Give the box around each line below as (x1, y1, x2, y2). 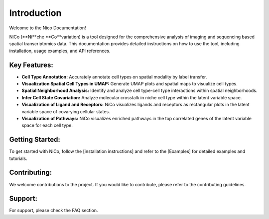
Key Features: (9, 61, 53, 69)
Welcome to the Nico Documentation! (9, 25, 87, 31)
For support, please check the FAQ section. (9, 208, 98, 214)
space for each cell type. (21, 122, 73, 129)
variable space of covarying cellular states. (21, 108, 110, 114)
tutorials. (9, 155, 27, 161)
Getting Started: (9, 136, 61, 144)
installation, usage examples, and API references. (9, 48, 111, 54)
